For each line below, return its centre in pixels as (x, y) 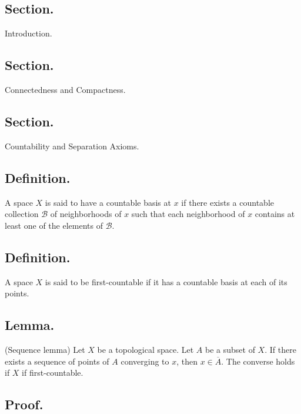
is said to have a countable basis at (108, 202)
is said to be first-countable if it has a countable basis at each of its (166, 281)
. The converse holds (258, 361)
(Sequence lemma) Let (45, 349)
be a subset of (230, 349)
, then (187, 361)
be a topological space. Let (146, 349)
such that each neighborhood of (188, 214)
